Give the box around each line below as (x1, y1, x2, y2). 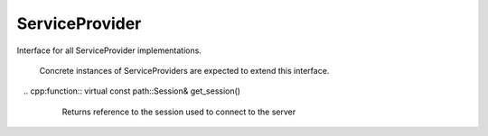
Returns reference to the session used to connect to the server (61, 106, 296, 117)
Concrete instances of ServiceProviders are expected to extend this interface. (39, 65, 330, 76)
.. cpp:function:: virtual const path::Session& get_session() (23, 86, 241, 96)
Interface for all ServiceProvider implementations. (16, 45, 202, 56)
